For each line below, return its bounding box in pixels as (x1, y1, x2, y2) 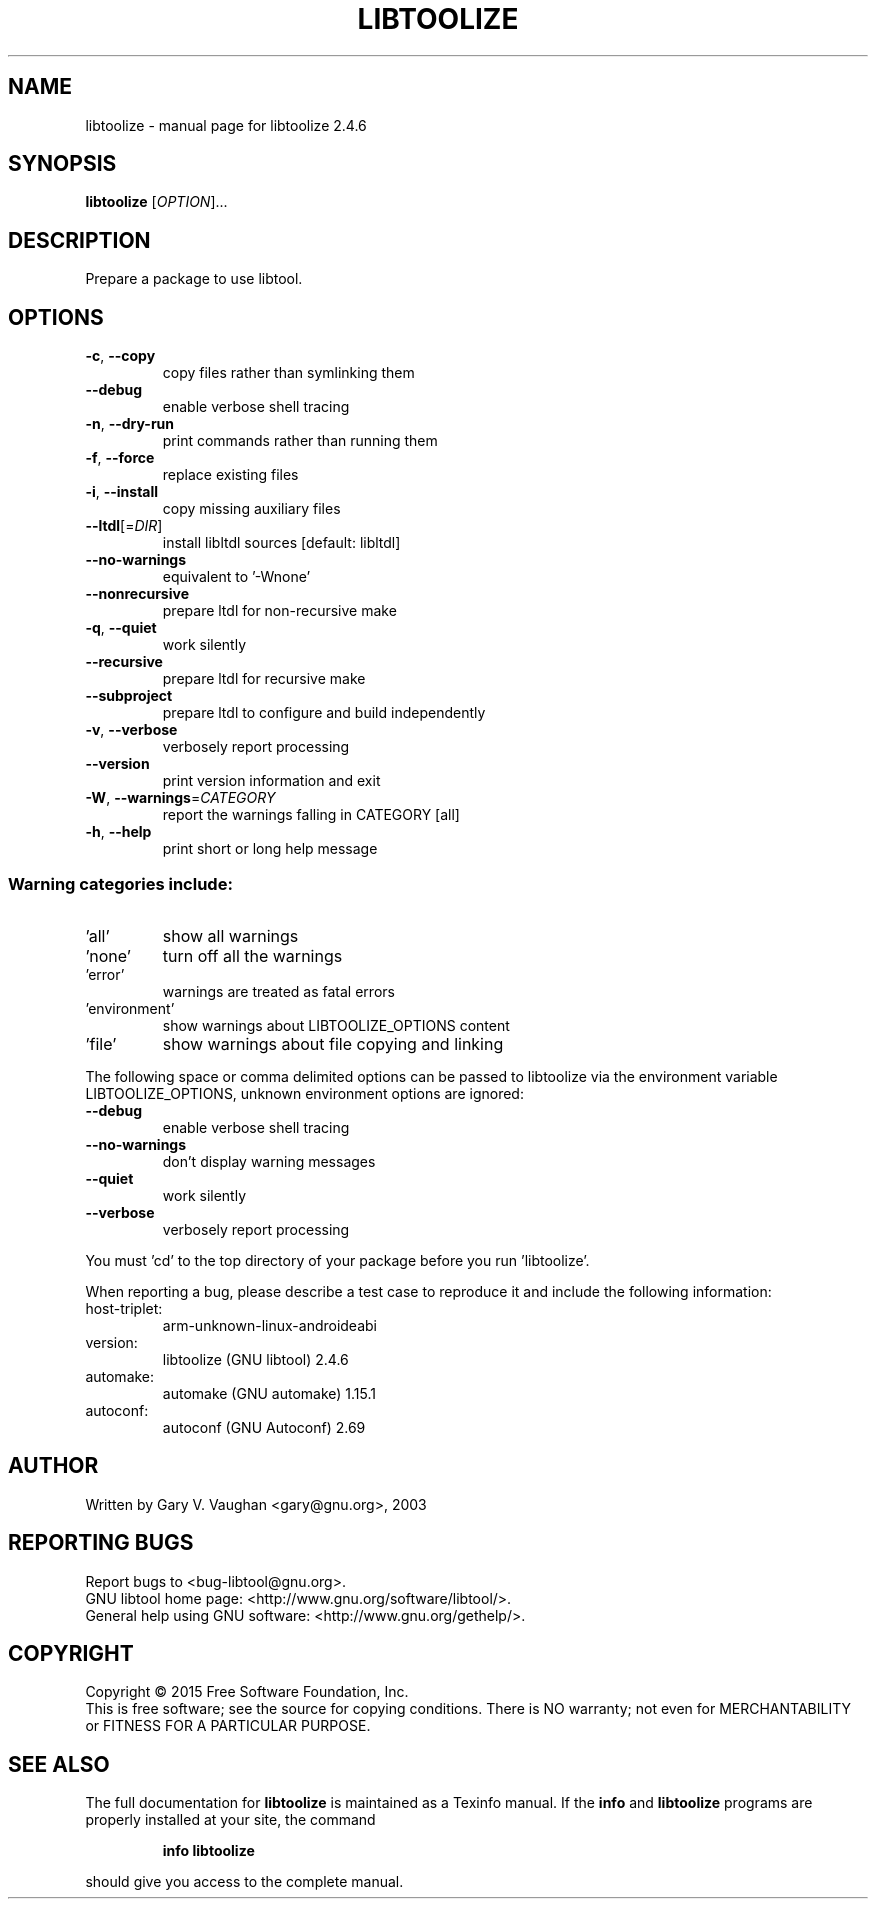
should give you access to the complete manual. (85, 1873, 404, 1891)
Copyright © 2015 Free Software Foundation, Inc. (85, 1683, 409, 1701)
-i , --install (85, 483, 159, 501)
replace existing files (162, 466, 299, 484)
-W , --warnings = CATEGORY (85, 789, 276, 807)
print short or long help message (162, 840, 378, 858)
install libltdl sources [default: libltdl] (162, 534, 401, 552)
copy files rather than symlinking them (162, 364, 415, 382)
